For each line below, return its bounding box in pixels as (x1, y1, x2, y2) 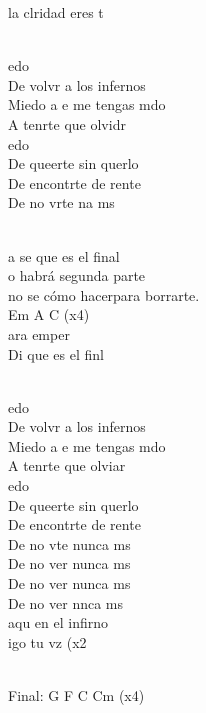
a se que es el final (8, 245, 120, 266)
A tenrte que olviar (8, 455, 126, 476)
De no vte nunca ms (8, 533, 131, 554)
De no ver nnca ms (8, 592, 124, 613)
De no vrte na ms (8, 192, 115, 213)
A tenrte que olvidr (8, 113, 126, 134)
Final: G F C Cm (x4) (8, 685, 145, 705)
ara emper (8, 323, 70, 344)
